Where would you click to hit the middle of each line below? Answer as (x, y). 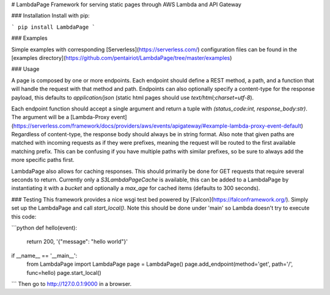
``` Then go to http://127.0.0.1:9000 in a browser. (71, 283)
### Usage (25, 69)
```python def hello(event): (44, 228)
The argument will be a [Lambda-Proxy (61, 117)
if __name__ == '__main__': (44, 255)
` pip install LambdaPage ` (53, 27)
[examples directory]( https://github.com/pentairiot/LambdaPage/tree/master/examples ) (122, 57)
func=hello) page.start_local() (64, 272)
